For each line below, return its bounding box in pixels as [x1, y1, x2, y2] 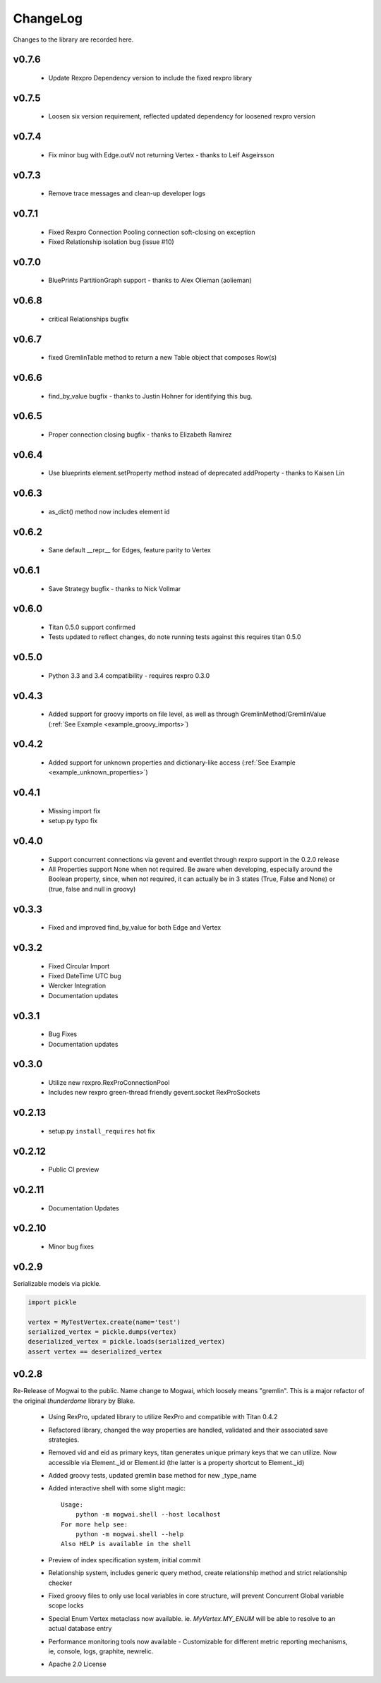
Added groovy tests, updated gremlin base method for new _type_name [48, 1471, 257, 1480]
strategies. [48, 1435, 80, 1444]
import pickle [28, 1298, 77, 1306]
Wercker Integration [48, 981, 107, 990]
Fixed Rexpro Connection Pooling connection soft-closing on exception [48, 228, 255, 236]
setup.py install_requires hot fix [48, 1126, 155, 1135]
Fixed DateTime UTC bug [48, 972, 121, 980]
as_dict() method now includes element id [48, 507, 170, 516]
